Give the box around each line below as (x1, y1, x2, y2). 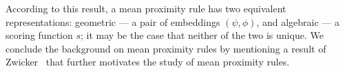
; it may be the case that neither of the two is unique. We (81, 28, 324, 42)
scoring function (6, 28, 73, 42)
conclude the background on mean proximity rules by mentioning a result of (6, 41, 326, 55)
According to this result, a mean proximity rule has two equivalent (6, 1, 286, 15)
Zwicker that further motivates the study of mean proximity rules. (6, 55, 290, 69)
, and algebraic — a (256, 14, 339, 29)
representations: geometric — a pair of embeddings (6, 14, 220, 29)
